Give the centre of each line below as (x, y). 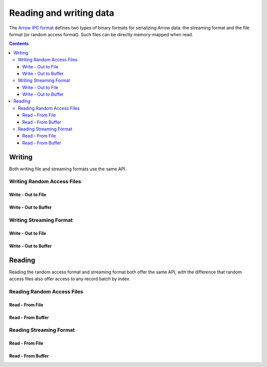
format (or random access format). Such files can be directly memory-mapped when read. (101, 34)
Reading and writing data (62, 13)
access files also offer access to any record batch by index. (70, 279)
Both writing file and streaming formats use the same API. (68, 169)
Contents (19, 44)
